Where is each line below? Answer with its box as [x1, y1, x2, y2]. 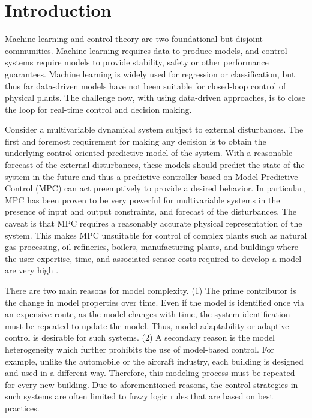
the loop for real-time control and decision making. [5, 103, 192, 115]
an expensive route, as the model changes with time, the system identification [5, 308, 290, 320]
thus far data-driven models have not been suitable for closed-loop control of [5, 79, 286, 92]
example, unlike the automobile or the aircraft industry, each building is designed [5, 354, 304, 367]
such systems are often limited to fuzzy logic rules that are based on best [5, 390, 274, 402]
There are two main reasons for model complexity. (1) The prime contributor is [5, 284, 296, 296]
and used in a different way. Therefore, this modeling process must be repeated [5, 366, 295, 379]
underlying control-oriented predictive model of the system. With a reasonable [5, 146, 293, 159]
